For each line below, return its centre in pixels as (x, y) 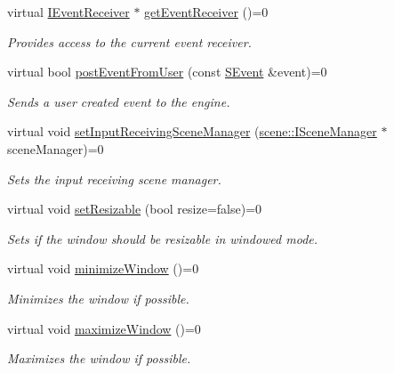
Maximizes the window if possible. (99, 358)
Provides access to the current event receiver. (129, 41)
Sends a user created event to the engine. (119, 101)
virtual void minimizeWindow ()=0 (103, 268)
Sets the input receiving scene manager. (114, 178)
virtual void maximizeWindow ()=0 (104, 328)
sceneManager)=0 (56, 148)
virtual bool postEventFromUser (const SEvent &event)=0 (167, 72)
